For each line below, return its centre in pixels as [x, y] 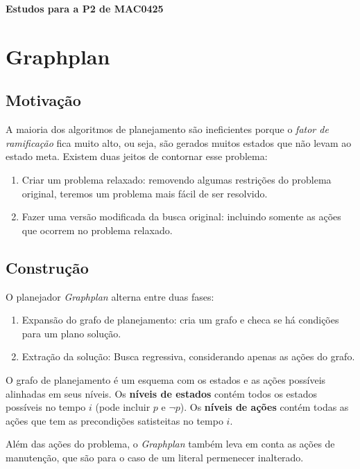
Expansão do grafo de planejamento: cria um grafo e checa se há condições [180, 320]
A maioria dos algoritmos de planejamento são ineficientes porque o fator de [167, 129]
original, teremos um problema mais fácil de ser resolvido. [145, 193]
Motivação [43, 100]
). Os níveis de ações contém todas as [264, 407]
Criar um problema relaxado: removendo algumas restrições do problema [177, 179]
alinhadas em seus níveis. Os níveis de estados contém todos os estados [162, 393]
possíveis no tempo [46, 407]
